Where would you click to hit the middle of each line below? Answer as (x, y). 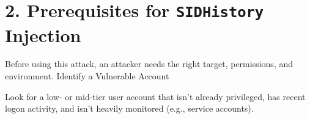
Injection (43, 34)
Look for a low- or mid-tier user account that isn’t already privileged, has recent (155, 96)
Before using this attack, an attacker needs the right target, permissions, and (149, 64)
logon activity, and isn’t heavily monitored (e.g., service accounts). (129, 108)
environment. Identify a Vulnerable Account (87, 76)
